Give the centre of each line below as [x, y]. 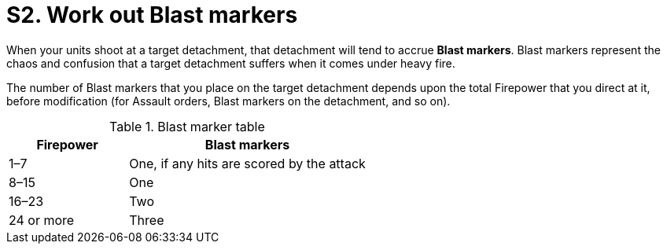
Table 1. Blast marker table [187, 126]
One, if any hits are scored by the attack [247, 163]
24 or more [42, 220]
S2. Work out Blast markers [152, 15]
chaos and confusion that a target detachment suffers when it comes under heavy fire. [231, 63]
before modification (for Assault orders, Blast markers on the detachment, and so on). [228, 101]
